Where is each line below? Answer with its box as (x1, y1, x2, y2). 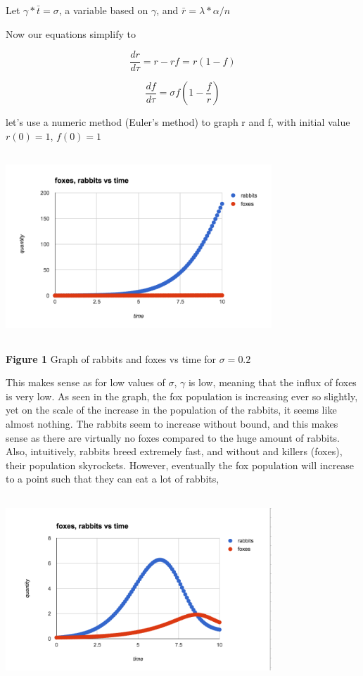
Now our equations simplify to (6, 26, 136, 41)
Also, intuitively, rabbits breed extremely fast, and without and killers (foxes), (6, 444, 343, 459)
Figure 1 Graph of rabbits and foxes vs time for (6, 351, 217, 366)
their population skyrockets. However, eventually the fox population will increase (6, 457, 355, 472)
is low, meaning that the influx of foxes (188, 375, 357, 390)
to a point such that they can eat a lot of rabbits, (6, 471, 219, 486)
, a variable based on (58, 3, 148, 17)
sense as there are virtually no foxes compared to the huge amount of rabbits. (6, 430, 340, 445)
